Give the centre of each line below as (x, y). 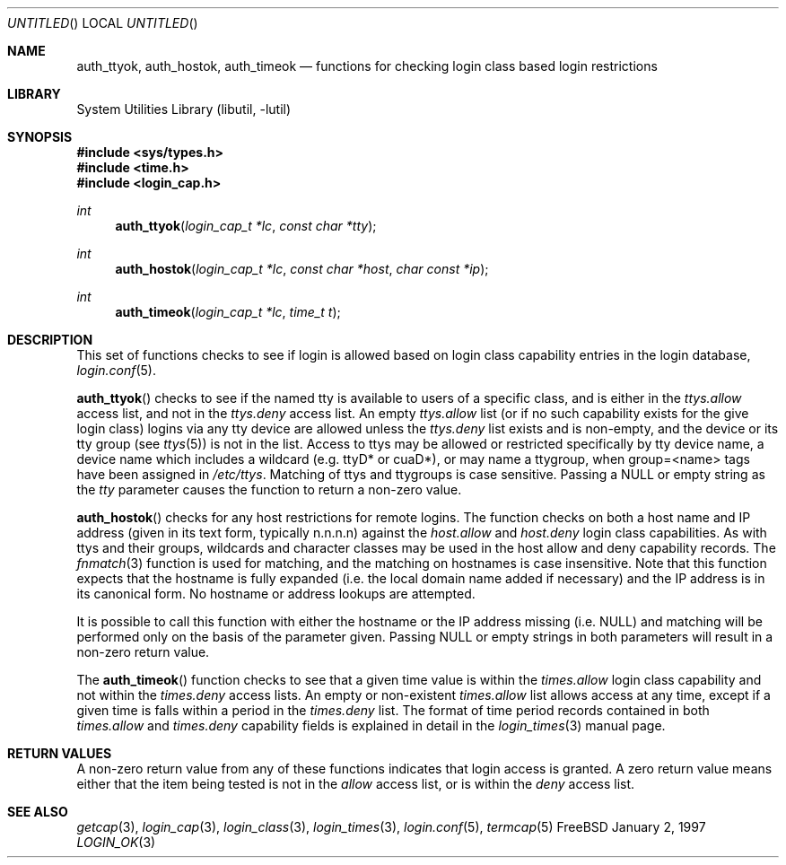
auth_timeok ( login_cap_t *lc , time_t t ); (228, 312)
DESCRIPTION (50, 340)
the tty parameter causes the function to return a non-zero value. (269, 489)
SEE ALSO (38, 812)
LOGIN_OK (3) (116, 842)
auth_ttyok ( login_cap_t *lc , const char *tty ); (246, 226)
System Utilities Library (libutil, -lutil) (184, 109)
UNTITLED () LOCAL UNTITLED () (103, 23)
